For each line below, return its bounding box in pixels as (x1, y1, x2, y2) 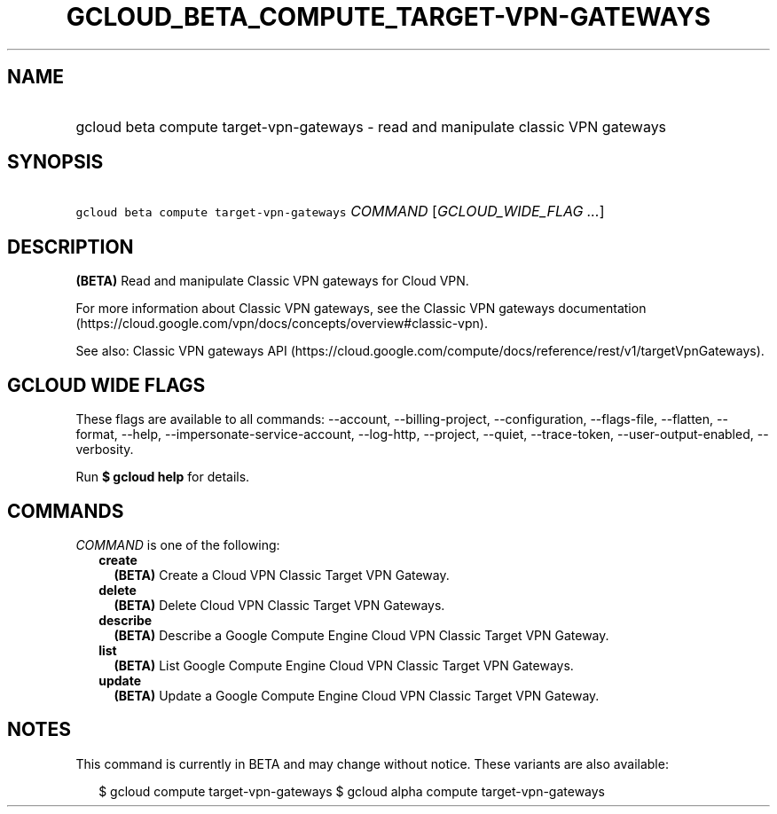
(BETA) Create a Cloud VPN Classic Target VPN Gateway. (114, 567, 450, 583)
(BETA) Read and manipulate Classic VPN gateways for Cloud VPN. (75, 273, 469, 289)
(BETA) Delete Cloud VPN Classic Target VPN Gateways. (114, 597, 445, 613)
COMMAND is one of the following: (75, 536, 280, 552)
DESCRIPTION (7, 235, 134, 258)
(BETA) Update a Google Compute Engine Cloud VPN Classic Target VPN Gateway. (114, 687, 600, 703)
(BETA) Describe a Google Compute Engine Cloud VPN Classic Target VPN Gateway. (114, 627, 609, 643)
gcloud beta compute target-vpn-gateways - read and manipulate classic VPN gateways (75, 117, 667, 136)
